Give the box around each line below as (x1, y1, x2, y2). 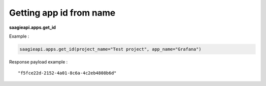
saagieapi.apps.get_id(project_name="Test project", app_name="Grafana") (19, 46, 201, 52)
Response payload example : (9, 59, 68, 64)
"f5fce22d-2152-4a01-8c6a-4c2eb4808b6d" (18, 70, 117, 76)
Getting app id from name (9, 7, 116, 18)
